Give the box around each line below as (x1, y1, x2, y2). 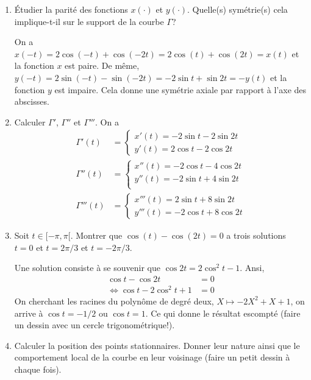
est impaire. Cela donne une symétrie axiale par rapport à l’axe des (54, 83, 307, 96)
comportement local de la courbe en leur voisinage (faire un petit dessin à (14, 351, 290, 364)
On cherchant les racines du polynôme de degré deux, (14, 294, 214, 307)
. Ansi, (240, 261, 265, 274)
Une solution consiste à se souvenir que (14, 261, 160, 274)
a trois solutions (226, 229, 286, 242)
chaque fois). (14, 362, 62, 375)
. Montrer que (70, 229, 123, 242)
